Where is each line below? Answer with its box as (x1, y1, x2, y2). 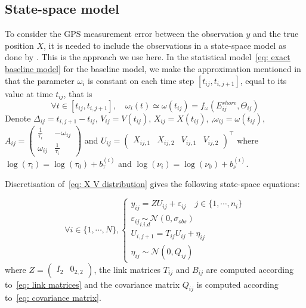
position (5, 39, 34, 51)
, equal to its (240, 74, 287, 86)
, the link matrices (94, 263, 161, 275)
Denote (5, 112, 31, 125)
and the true (252, 27, 299, 40)
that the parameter (5, 74, 75, 86)
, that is (63, 87, 92, 99)
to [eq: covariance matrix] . (5, 291, 101, 304)
